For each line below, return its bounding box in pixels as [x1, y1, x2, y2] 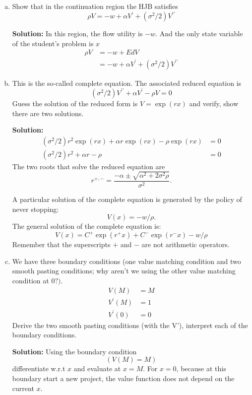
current [12, 383, 34, 393]
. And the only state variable [155, 28, 243, 39]
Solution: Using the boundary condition [12, 346, 137, 356]
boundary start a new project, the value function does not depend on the [12, 373, 235, 384]
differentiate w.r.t [12, 363, 65, 374]
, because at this [176, 363, 226, 374]
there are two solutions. [12, 108, 84, 118]
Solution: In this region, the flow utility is [12, 28, 143, 39]
